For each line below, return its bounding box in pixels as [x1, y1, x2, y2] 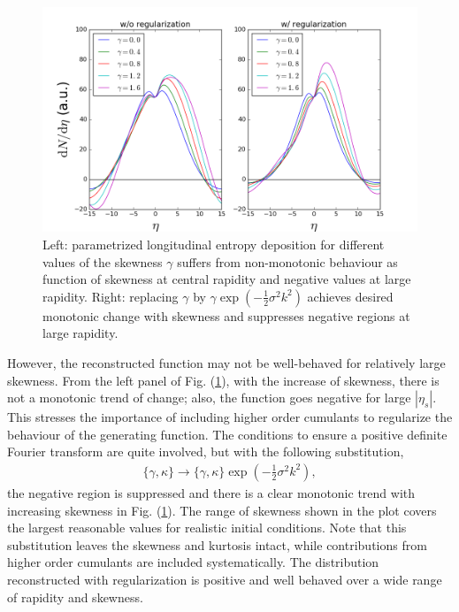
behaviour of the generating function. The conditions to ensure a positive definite [7, 425, 448, 443]
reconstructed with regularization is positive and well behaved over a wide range [7, 570, 442, 588]
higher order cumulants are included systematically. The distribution [7, 553, 379, 571]
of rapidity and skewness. [7, 587, 143, 606]
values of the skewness [42, 252, 163, 271]
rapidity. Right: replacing [42, 287, 179, 305]
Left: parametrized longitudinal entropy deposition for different [42, 234, 385, 253]
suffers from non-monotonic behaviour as [177, 252, 398, 271]
